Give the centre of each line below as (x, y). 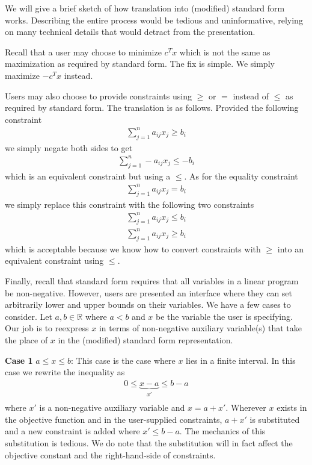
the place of (26, 339)
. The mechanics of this (222, 431)
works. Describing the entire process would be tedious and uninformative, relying (154, 20)
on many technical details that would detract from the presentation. (130, 32)
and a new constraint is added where (72, 431)
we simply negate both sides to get (69, 147)
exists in (292, 407)
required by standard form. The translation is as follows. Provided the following (152, 108)
